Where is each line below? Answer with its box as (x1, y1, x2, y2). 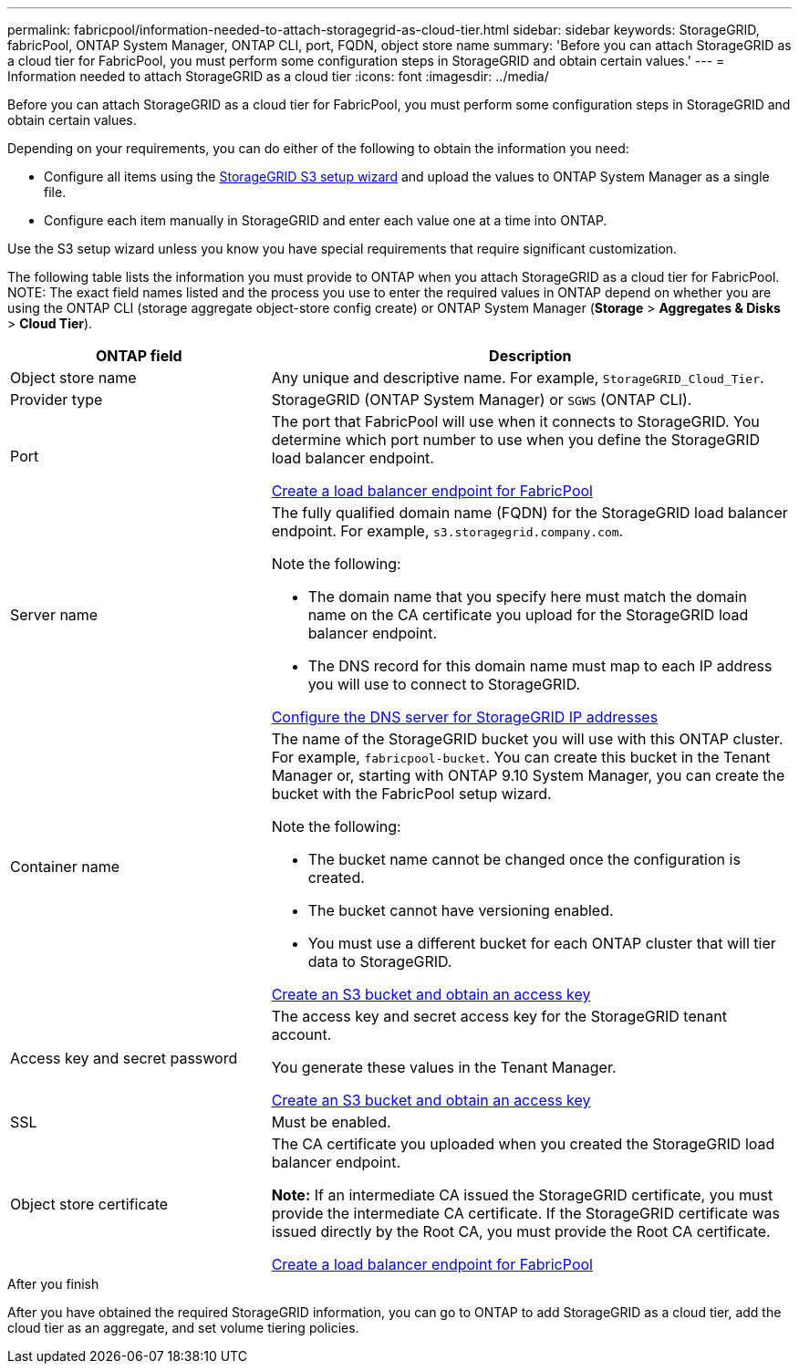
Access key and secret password (10, 1049, 238, 1067)
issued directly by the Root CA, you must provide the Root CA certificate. (271, 1222, 771, 1241)
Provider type (10, 390, 103, 409)
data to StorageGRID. (307, 952, 452, 971)
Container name (10, 857, 119, 876)
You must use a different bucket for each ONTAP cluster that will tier (307, 934, 776, 952)
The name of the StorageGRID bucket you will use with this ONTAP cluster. (271, 730, 783, 748)
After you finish (7, 1276, 99, 1292)
